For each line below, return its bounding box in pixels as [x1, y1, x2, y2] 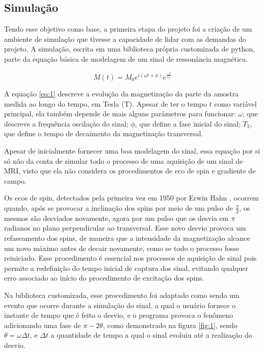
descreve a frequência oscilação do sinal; [4, 118, 128, 129]
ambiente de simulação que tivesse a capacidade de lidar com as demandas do [4, 33, 246, 44]
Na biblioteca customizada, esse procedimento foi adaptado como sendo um [4, 289, 240, 300]
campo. [4, 175, 27, 186]
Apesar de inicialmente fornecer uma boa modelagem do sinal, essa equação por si [4, 145, 260, 156]
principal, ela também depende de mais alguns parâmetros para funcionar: [4, 108, 236, 119]
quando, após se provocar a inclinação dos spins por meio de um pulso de [4, 202, 233, 213]
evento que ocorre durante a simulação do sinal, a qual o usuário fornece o [4, 299, 236, 310]
